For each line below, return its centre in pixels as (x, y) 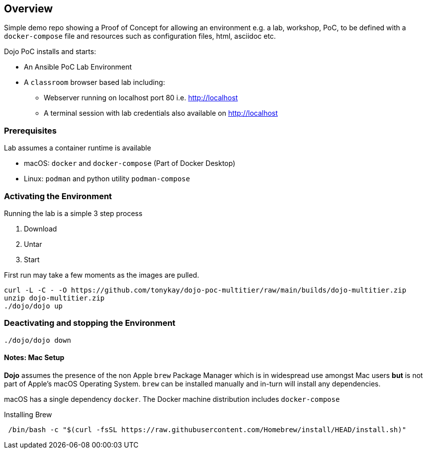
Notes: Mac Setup (34, 358)
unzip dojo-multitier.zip (54, 298)
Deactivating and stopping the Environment (90, 323)
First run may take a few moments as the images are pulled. (102, 275)
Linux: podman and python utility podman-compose (107, 179)
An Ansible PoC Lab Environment (78, 67)
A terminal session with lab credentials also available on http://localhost (161, 113)
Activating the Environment (58, 196)
